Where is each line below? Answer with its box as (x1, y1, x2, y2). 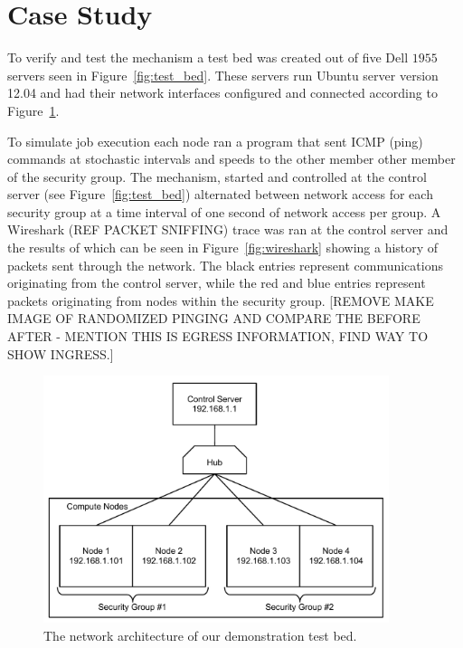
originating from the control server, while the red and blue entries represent (7, 273, 426, 292)
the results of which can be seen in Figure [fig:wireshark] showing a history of (7, 238, 439, 257)
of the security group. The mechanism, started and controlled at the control (7, 167, 427, 186)
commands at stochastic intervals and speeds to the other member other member (7, 149, 456, 168)
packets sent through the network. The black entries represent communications (7, 255, 443, 274)
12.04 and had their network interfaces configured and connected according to (7, 83, 438, 102)
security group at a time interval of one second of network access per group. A (7, 202, 441, 221)
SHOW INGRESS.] (7, 344, 114, 363)
